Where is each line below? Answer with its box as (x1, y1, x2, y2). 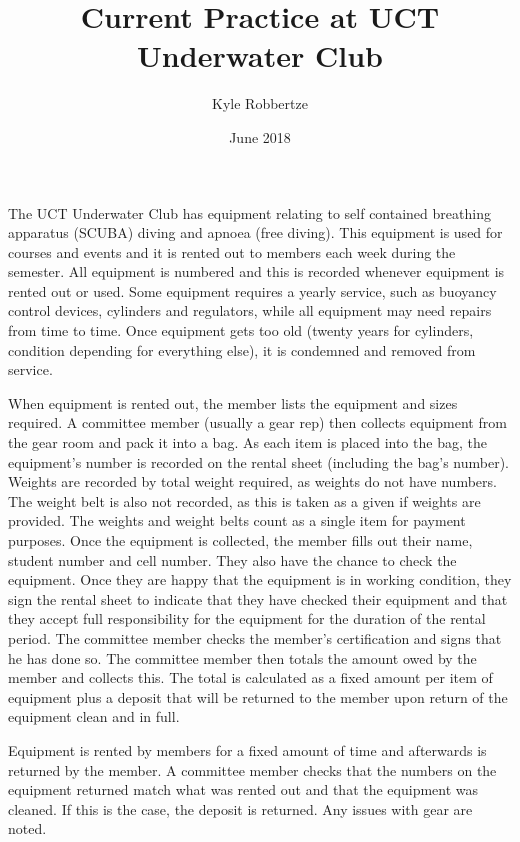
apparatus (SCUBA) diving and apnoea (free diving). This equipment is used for (8, 222, 503, 243)
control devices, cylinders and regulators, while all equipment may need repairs (8, 300, 492, 321)
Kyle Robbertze (212, 93, 308, 114)
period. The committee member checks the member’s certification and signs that (8, 627, 502, 648)
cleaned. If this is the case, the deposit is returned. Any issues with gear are (8, 798, 473, 819)
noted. (8, 818, 47, 839)
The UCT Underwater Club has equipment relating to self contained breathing (8, 202, 491, 223)
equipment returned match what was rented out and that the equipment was (8, 779, 479, 800)
